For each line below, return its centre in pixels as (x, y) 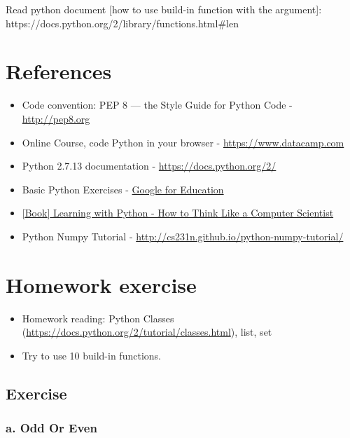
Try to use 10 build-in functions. (91, 355)
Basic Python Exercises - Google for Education (123, 189)
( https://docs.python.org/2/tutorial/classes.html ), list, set (147, 332)
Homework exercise (101, 284)
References (59, 71)
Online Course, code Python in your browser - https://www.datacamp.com (183, 142)
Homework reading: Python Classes (98, 318)
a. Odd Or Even (51, 428)
